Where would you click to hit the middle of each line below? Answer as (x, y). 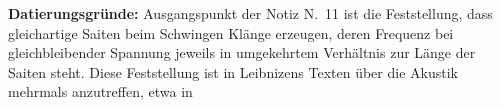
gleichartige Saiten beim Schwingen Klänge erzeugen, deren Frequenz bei (231, 32)
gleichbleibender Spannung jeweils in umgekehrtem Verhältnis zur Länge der (242, 52)
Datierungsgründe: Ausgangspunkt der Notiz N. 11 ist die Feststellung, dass (250, 13)
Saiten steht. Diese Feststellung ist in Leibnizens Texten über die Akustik (233, 71)
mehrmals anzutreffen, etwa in (100, 91)
